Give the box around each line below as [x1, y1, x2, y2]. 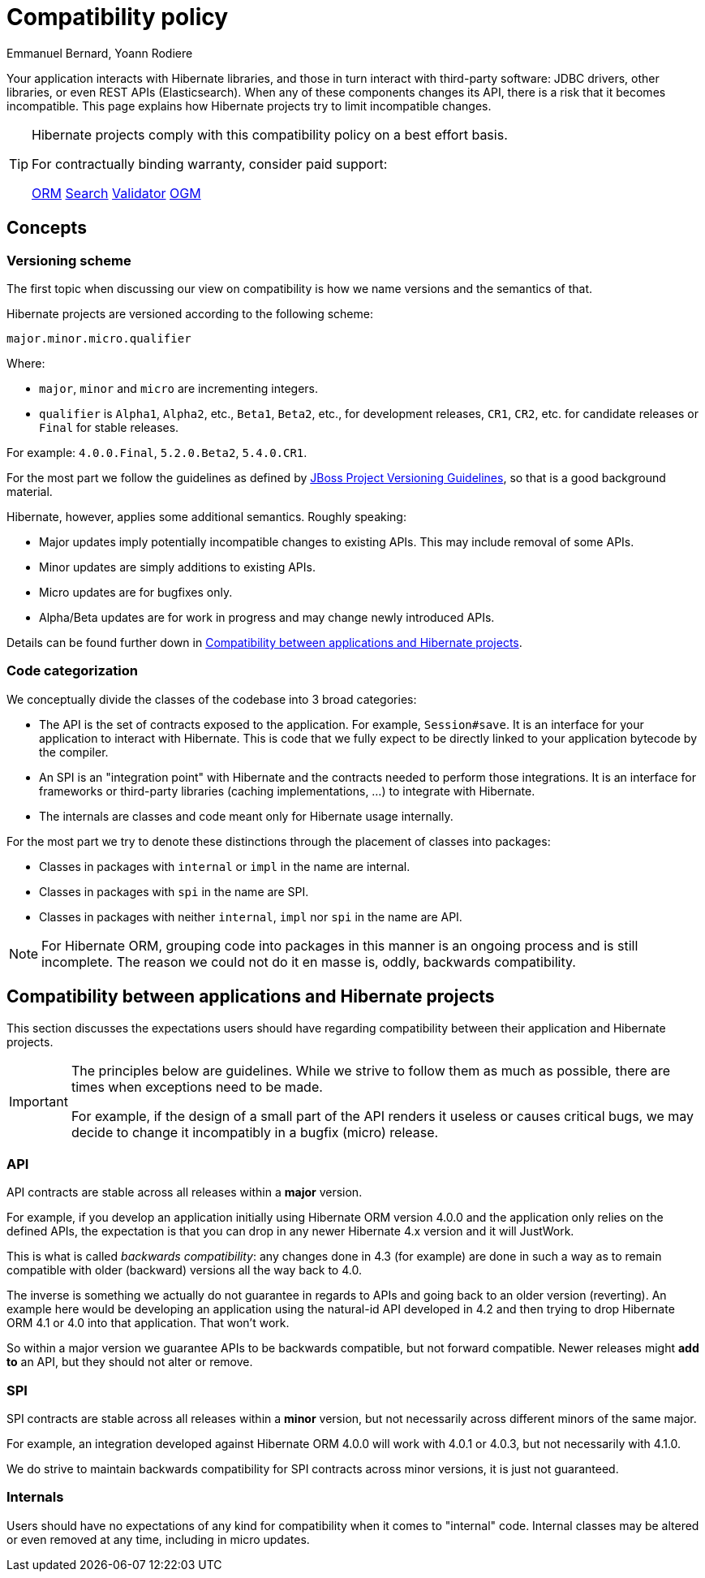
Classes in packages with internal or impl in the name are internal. [39, 859, 411, 873]
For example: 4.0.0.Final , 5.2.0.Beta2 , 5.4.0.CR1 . [6, 445, 307, 459]
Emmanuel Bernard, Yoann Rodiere [6, 45, 193, 60]
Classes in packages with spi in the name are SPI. [39, 884, 309, 899]
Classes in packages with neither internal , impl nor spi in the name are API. [39, 909, 462, 924]
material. [6, 484, 53, 498]
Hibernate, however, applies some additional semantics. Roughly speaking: [6, 509, 406, 524]
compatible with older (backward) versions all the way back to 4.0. [6, 1263, 362, 1278]
